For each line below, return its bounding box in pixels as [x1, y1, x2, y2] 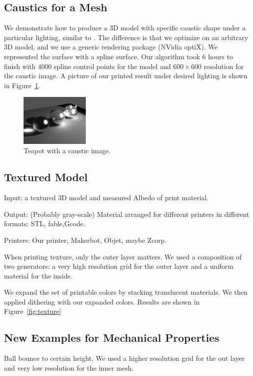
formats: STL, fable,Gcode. [4, 218, 85, 229]
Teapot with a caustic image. [24, 145, 111, 156]
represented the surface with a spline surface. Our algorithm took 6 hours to [4, 51, 233, 61]
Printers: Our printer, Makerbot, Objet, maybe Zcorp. [4, 235, 167, 245]
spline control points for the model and [53, 61, 171, 71]
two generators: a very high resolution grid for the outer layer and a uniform [4, 261, 233, 271]
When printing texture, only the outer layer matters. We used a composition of [4, 251, 242, 261]
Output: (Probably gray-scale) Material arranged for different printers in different [4, 209, 250, 219]
